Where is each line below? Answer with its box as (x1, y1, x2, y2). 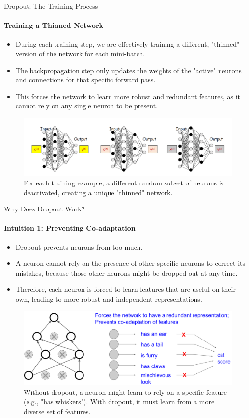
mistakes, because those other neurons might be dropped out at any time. (15, 267, 238, 278)
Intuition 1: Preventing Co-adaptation (4, 223, 136, 233)
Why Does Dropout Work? (4, 204, 85, 214)
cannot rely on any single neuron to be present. (15, 101, 158, 111)
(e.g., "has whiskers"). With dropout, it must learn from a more (24, 396, 215, 407)
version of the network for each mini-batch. (15, 48, 145, 58)
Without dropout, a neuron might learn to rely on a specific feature (24, 387, 227, 397)
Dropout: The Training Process (4, 1, 98, 11)
